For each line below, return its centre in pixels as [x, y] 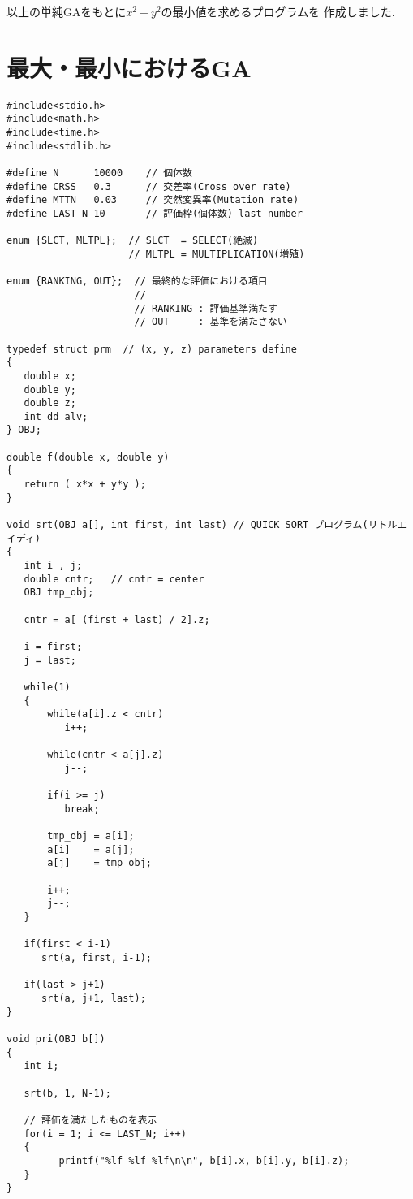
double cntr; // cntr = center [114, 579]
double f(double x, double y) [88, 457]
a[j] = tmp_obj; [99, 863]
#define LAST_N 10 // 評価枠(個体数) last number [155, 213]
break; [82, 809]
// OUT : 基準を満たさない [211, 322]
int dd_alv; [56, 416]
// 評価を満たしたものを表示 [90, 1120]
